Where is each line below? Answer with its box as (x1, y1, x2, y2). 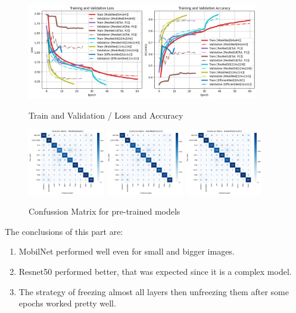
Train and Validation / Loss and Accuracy (29, 109, 183, 121)
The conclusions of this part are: (5, 225, 123, 237)
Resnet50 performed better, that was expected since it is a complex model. (18, 265, 292, 277)
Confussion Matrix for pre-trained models (29, 205, 180, 218)
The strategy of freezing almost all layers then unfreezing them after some (18, 285, 289, 297)
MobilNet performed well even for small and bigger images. (18, 245, 235, 258)
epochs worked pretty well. (18, 297, 116, 309)
